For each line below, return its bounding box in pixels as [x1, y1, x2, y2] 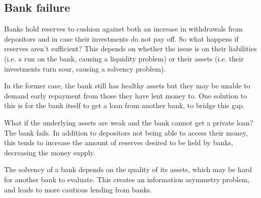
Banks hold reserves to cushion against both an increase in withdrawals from [4, 23, 243, 34]
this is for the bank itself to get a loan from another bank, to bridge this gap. [4, 100, 245, 111]
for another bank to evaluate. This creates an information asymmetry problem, [4, 174, 250, 184]
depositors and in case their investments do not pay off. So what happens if [4, 33, 239, 44]
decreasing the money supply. [4, 147, 95, 157]
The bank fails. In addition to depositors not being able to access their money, [4, 127, 248, 138]
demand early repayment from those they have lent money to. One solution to [4, 90, 247, 101]
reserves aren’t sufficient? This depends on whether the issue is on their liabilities [4, 43, 257, 54]
